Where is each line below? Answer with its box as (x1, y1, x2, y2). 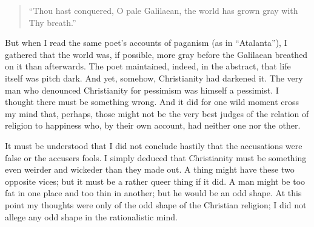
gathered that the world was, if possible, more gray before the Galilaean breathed (5, 48, 308, 60)
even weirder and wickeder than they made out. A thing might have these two (5, 163, 295, 176)
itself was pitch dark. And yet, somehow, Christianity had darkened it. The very (5, 71, 303, 84)
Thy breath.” (28, 16, 76, 28)
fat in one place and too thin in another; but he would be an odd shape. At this (5, 187, 302, 199)
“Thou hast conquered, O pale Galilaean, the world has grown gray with (28, 4, 298, 16)
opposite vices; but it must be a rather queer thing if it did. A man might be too (5, 174, 306, 187)
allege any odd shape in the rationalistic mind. (5, 210, 178, 223)
